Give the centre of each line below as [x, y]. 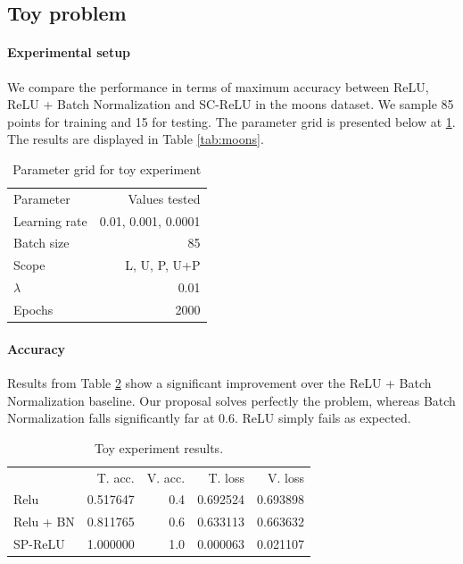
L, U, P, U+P [163, 265]
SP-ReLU [39, 544]
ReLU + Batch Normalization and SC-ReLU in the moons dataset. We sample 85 [231, 104]
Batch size [41, 243]
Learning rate [50, 220]
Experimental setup [69, 52]
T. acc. [116, 477]
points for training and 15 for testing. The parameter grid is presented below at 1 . [231, 121]
